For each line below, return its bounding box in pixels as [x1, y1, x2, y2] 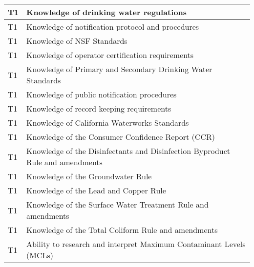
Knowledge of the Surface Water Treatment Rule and [26, 199, 209, 210]
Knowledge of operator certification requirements [26, 49, 194, 60]
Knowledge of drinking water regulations [26, 6, 187, 18]
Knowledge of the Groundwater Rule [26, 171, 152, 182]
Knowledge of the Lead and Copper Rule [26, 185, 166, 196]
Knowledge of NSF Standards [26, 35, 127, 46]
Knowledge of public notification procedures [26, 89, 177, 100]
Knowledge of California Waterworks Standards [26, 117, 189, 128]
